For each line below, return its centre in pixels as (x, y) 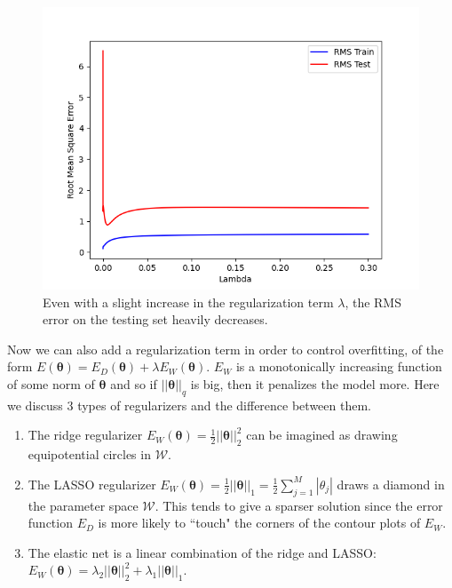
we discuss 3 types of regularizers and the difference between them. (189, 405)
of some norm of (51, 383)
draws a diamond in (391, 484)
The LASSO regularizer (92, 484)
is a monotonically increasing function (339, 366)
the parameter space (83, 505)
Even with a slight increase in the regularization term (188, 302)
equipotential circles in (89, 454)
